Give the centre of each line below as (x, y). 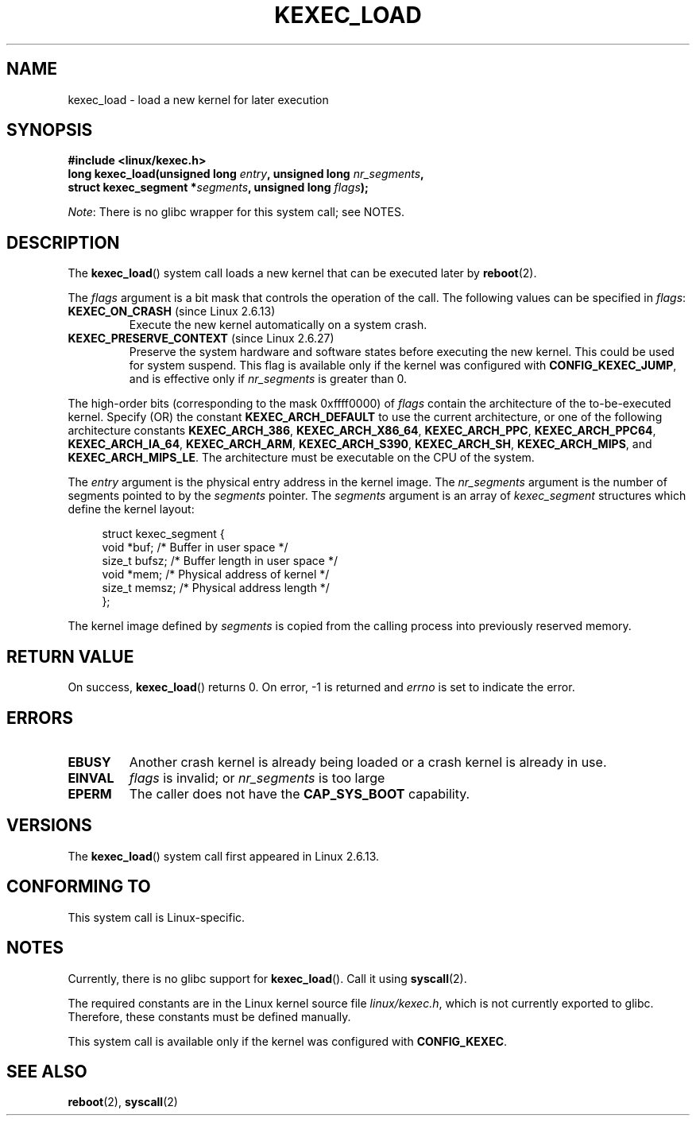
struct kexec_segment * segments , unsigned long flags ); (218, 188)
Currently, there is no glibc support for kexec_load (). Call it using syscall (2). (267, 978)
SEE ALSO (47, 1071)
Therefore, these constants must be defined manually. (209, 1016)
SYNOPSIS (50, 130)
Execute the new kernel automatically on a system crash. (278, 325)
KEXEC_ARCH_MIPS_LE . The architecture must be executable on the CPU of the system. (301, 458)
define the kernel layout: (131, 509)
